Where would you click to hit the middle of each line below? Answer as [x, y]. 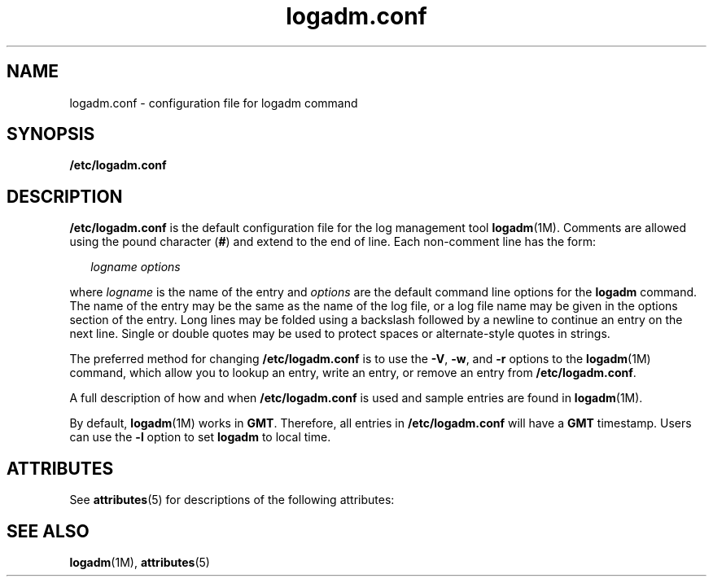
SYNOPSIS [51, 134]
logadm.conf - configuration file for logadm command [214, 103]
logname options [136, 267]
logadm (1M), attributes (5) [140, 562]
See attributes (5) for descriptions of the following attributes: [232, 500]
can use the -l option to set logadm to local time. [200, 437]
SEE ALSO [48, 531]
